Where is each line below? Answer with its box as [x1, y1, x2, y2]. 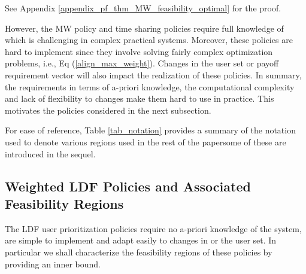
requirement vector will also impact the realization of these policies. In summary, [5, 68, 302, 81]
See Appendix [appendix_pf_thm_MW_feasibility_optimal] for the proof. [5, 2, 281, 14]
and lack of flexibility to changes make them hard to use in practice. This [5, 92, 274, 105]
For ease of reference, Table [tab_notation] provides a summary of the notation [5, 124, 296, 136]
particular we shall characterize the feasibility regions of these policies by [5, 245, 272, 258]
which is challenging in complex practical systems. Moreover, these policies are [5, 34, 293, 46]
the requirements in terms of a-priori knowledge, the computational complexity [5, 80, 295, 93]
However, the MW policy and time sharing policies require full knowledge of [5, 22, 284, 34]
